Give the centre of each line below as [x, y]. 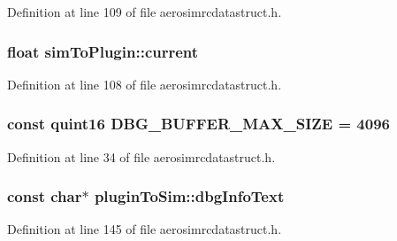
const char [45, 196]
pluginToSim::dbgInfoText [189, 196]
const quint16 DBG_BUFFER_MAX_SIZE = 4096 [198, 124]
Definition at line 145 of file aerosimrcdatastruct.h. [145, 229]
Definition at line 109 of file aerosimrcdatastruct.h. [145, 12]
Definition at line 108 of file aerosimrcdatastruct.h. [145, 84]
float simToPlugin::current [103, 51]
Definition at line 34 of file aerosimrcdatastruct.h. [141, 156]
